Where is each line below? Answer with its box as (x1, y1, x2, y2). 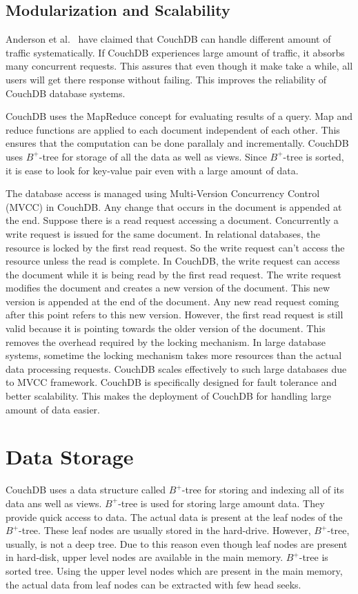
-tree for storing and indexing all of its (181, 482, 344, 497)
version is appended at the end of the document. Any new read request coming (6, 294, 339, 308)
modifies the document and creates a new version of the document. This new (6, 280, 330, 295)
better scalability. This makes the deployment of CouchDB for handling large (6, 389, 332, 403)
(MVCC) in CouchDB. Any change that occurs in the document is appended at (6, 199, 342, 214)
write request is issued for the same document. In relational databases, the (6, 226, 321, 240)
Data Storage (6, 442, 134, 471)
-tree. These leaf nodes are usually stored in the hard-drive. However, (19, 523, 311, 537)
